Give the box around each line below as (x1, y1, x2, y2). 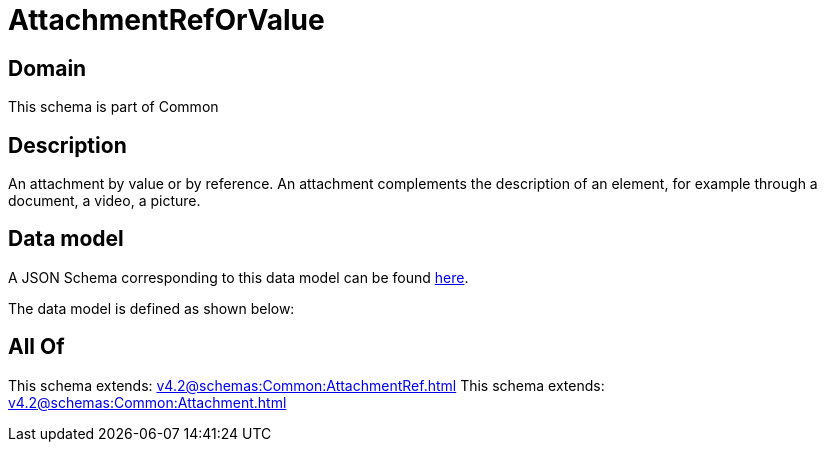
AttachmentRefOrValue (8, 3, 325, 37)
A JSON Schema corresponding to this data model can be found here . (8, 268, 469, 286)
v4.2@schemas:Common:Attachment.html (8, 393, 287, 411)
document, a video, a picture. (8, 192, 201, 210)
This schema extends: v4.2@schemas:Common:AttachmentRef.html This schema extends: (8, 376, 605, 394)
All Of (8, 334, 65, 360)
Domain (8, 55, 87, 81)
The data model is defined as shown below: (8, 299, 295, 317)
